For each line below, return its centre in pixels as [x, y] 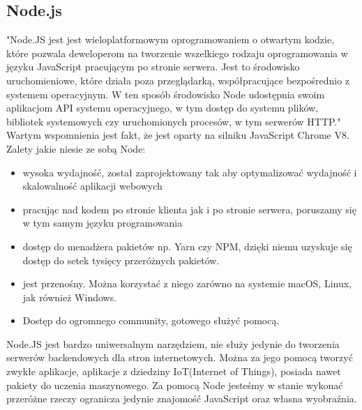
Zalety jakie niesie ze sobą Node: [76, 148]
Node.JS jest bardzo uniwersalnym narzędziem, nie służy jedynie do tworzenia [173, 343]
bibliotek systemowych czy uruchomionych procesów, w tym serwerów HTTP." [174, 121]
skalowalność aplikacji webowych [92, 186]
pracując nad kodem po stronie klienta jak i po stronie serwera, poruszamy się [189, 209]
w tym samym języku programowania [103, 223]
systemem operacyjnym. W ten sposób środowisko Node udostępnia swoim [166, 94]
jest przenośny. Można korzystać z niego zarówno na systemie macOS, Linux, [187, 283]
